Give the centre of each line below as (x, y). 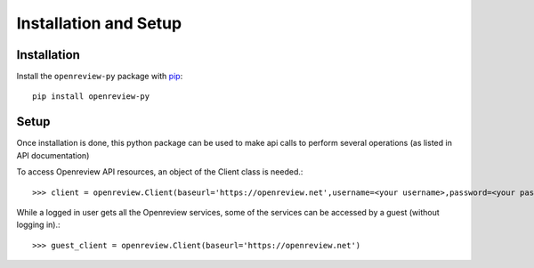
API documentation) (53, 155)
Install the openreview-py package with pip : (100, 77)
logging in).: (38, 225)
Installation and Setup (99, 23)
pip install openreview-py (91, 97)
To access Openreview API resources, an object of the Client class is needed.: (160, 172)
